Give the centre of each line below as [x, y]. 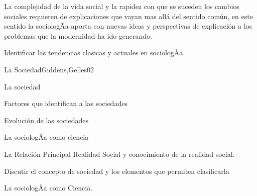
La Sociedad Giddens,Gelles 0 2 [49, 69]
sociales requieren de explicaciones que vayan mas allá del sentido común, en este [128, 16]
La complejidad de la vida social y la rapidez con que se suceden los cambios [122, 6]
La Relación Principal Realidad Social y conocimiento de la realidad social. [119, 154]
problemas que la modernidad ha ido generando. [78, 35]
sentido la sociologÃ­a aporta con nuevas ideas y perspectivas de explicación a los [128, 26]
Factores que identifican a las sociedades [66, 103]
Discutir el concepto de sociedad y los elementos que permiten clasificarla [117, 171]
